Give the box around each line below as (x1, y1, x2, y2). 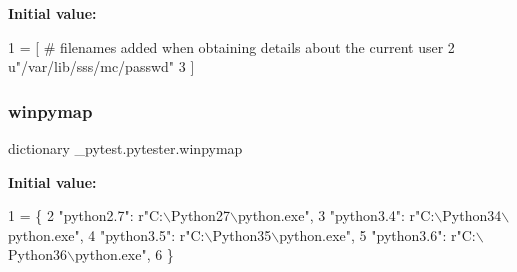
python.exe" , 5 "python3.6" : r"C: (279, 224, 476, 245)
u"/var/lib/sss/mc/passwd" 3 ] (8, 56, 195, 77)
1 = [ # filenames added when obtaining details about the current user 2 (8, 36, 455, 57)
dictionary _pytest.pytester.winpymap (8, 138, 243, 158)
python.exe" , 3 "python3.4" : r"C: (237, 205, 435, 226)
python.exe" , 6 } (74, 244, 174, 265)
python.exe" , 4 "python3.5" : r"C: (8, 224, 205, 245)
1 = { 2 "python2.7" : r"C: (8, 205, 164, 226)
